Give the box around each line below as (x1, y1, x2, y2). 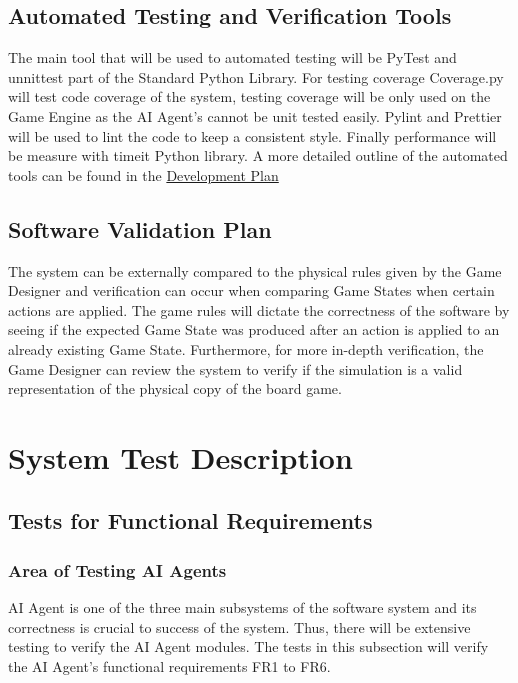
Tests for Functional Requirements (8, 505, 373, 536)
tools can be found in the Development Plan (8, 164, 279, 185)
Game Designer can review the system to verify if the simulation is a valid (8, 358, 463, 379)
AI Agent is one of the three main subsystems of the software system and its (8, 597, 477, 618)
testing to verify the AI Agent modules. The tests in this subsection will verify (8, 636, 489, 657)
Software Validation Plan (8, 213, 272, 244)
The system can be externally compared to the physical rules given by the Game (8, 260, 502, 281)
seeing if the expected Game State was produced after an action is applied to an (8, 319, 500, 340)
